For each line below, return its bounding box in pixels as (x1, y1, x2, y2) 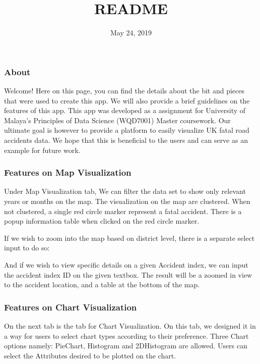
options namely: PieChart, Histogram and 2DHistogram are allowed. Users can (4, 340, 247, 351)
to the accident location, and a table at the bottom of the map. (4, 279, 200, 290)
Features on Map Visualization (4, 166, 132, 179)
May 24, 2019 (110, 27, 152, 38)
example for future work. (4, 144, 81, 155)
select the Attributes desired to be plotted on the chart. (4, 350, 176, 360)
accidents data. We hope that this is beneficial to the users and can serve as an (4, 134, 248, 145)
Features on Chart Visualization (4, 300, 137, 313)
